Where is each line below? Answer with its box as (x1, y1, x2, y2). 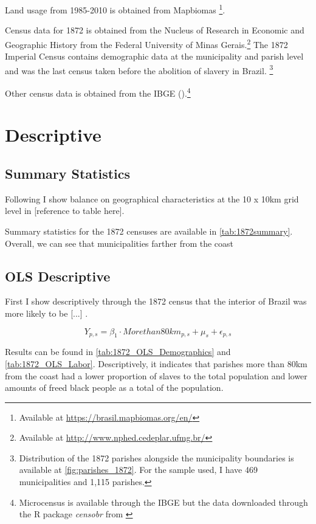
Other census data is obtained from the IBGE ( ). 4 (5, 84, 191, 99)
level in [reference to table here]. (5, 204, 125, 217)
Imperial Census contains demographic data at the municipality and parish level (5, 50, 304, 63)
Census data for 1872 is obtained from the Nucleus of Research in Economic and (5, 24, 304, 36)
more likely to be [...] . (5, 306, 88, 319)
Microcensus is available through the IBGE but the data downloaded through (19, 495, 308, 508)
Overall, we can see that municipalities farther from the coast (5, 236, 234, 249)
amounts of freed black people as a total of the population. (5, 381, 224, 394)
